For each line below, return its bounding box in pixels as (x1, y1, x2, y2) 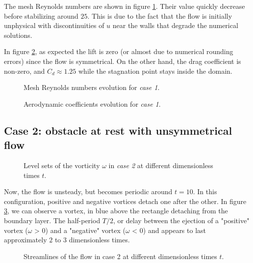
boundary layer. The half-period (4, 215, 101, 225)
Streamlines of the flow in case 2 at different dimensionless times (24, 251, 217, 261)
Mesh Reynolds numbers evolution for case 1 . (24, 82, 160, 92)
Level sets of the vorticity (24, 160, 100, 170)
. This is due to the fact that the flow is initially (87, 10, 232, 21)
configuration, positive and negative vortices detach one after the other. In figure (4, 196, 247, 206)
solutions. (4, 29, 32, 40)
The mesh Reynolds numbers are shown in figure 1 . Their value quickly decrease (4, 1, 245, 11)
